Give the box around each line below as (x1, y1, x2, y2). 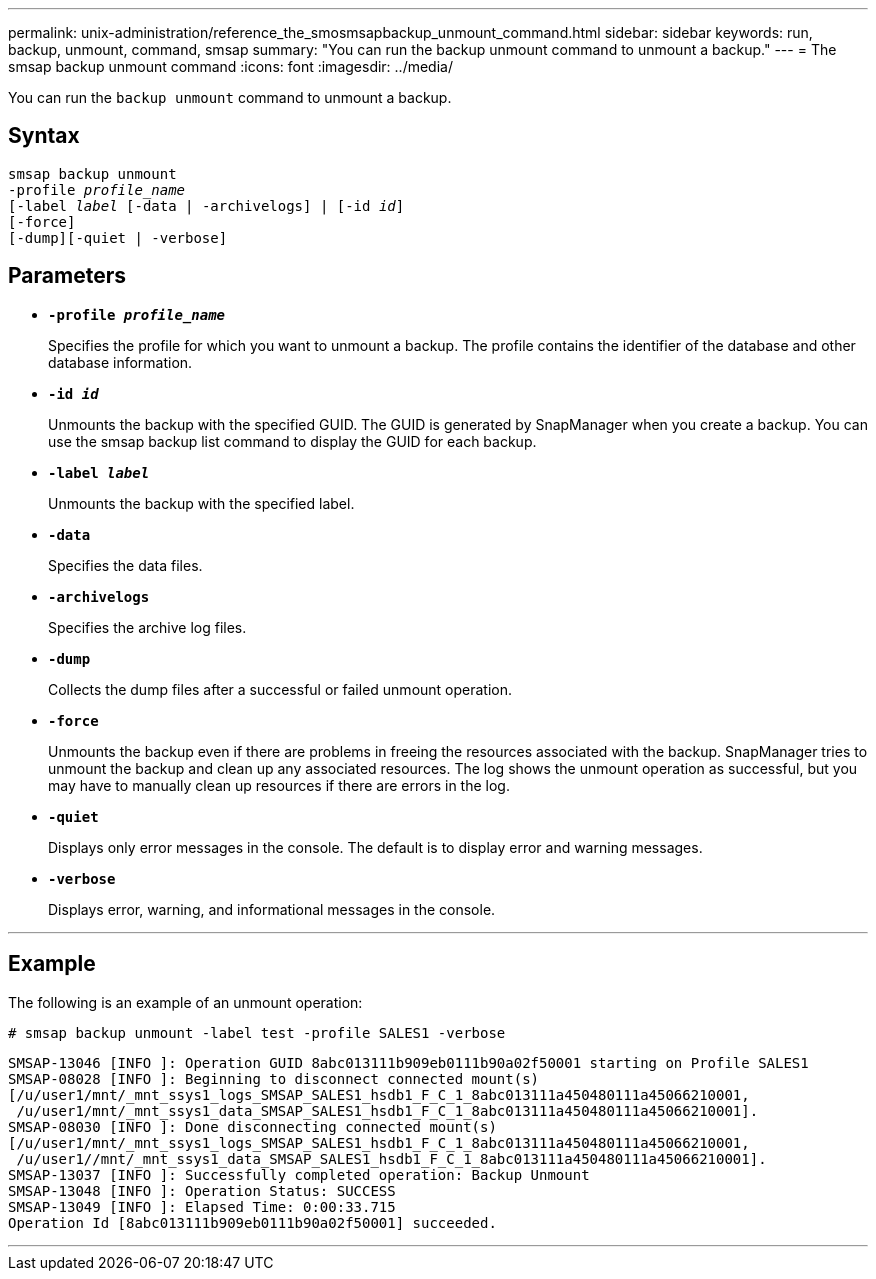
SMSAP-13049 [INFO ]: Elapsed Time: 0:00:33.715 (8, 1198, 396, 1215)
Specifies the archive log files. (48, 618, 247, 636)
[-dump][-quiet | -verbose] (8, 229, 228, 246)
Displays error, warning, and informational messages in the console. (48, 900, 496, 918)
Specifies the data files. (48, 556, 203, 574)
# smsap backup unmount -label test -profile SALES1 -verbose (8, 1024, 506, 1041)
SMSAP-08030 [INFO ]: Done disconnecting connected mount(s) (8, 1118, 497, 1135)
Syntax (8, 123, 80, 149)
